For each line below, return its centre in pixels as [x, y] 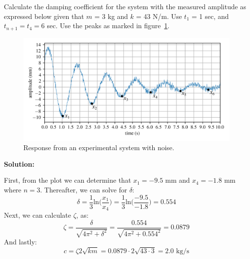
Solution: [19, 164]
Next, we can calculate [38, 215]
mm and [178, 180]
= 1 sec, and [210, 16]
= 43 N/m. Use [159, 16]
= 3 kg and [111, 16]
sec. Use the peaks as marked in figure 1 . [108, 26]
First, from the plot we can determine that [68, 180]
